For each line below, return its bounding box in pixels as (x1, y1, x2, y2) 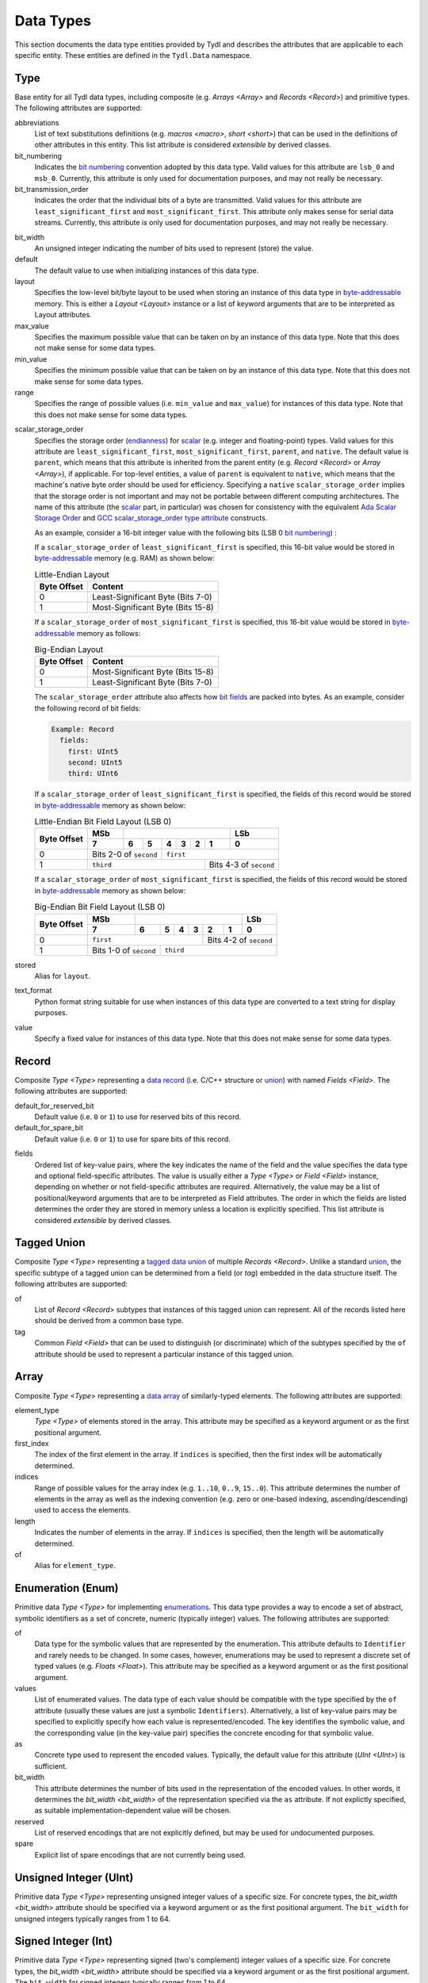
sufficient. (34, 1761, 67, 1770)
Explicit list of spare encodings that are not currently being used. (34, 1850, 246, 1859)
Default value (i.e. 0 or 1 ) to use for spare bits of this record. (34, 1134, 231, 1144)
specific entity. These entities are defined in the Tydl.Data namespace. (14, 50, 252, 59)
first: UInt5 (67, 746, 119, 756)
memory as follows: (76, 628, 141, 638)
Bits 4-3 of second (208, 859, 275, 870)
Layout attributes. (34, 310, 93, 320)
